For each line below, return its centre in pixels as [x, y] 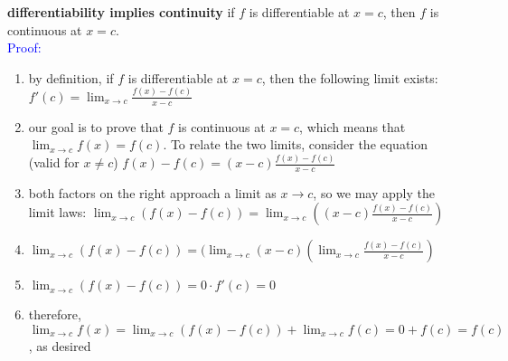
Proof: [24, 47]
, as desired [60, 346]
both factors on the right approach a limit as [152, 192]
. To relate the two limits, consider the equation [296, 144]
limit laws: [57, 212]
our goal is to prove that [96, 126]
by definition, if [71, 77]
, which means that [353, 126]
